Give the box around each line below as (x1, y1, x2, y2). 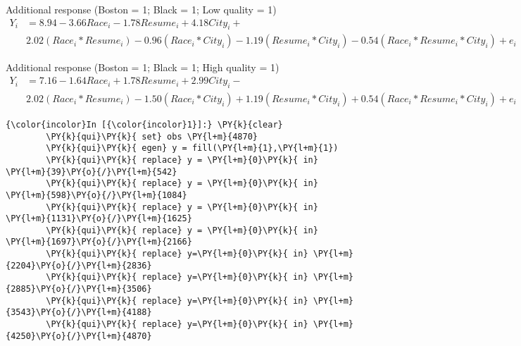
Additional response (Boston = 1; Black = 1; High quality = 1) (6, 60, 280, 75)
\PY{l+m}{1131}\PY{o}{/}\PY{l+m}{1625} (6, 214, 192, 224)
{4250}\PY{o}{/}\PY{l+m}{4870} (6, 330, 152, 341)
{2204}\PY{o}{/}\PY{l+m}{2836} (6, 260, 152, 271)
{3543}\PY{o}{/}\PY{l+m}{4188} (6, 307, 152, 318)
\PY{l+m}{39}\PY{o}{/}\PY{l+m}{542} (6, 166, 177, 177)
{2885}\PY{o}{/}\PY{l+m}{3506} (6, 284, 152, 295)
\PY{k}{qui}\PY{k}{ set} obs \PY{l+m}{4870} (46, 131, 258, 142)
